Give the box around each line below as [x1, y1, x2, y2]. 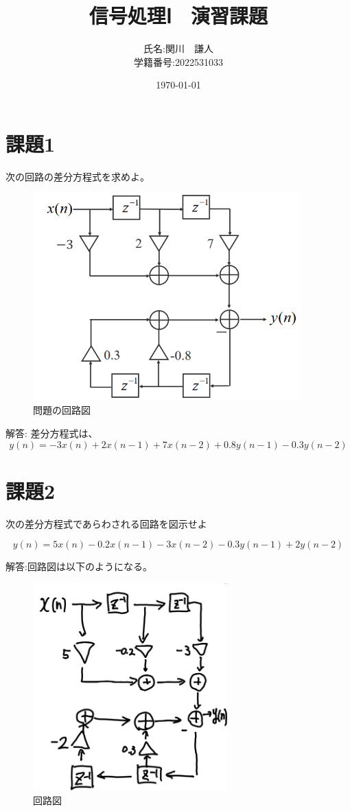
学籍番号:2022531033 [134, 54, 223, 69]
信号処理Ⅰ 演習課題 [89, 1, 268, 30]
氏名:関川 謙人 [143, 41, 213, 56]
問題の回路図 [33, 403, 91, 417]
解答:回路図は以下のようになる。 [5, 559, 152, 574]
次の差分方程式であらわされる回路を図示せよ [5, 516, 207, 530]
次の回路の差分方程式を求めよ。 [5, 169, 150, 183]
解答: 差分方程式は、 [5, 425, 98, 440]
